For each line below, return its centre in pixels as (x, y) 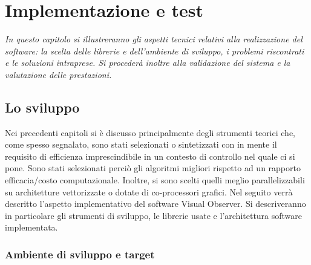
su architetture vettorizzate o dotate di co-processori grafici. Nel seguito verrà (149, 191)
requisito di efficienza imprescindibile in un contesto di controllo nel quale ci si (150, 156)
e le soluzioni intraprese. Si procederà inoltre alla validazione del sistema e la (148, 63)
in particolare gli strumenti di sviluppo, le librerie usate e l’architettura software (154, 215)
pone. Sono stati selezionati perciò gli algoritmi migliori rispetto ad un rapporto (153, 168)
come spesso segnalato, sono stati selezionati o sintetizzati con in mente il (141, 144)
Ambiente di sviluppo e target (80, 254)
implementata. (31, 227)
